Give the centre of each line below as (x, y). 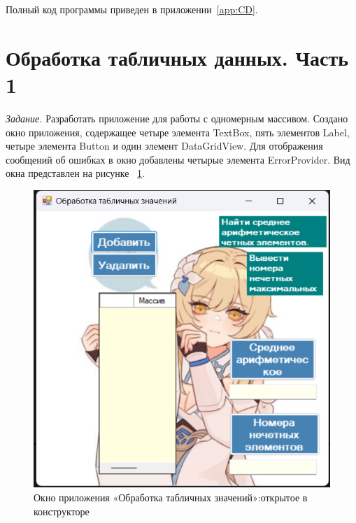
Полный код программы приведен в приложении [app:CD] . (132, 9)
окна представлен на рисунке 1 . (75, 173)
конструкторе (62, 511)
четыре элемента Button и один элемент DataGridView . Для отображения (164, 146)
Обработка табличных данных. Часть (177, 57)
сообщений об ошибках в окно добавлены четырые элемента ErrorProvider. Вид (178, 159)
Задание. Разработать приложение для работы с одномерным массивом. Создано (177, 118)
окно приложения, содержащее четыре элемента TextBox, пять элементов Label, (178, 132)
